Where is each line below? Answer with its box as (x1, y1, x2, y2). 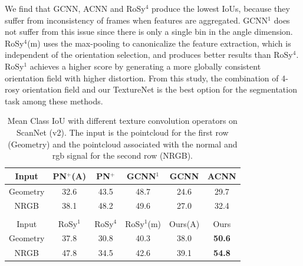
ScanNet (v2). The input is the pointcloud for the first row (17, 126, 229, 138)
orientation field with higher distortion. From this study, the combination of (5, 71, 279, 84)
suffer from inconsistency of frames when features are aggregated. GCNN (5, 14, 268, 26)
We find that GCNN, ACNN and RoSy (5, 2, 146, 14)
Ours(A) (169, 217, 200, 229)
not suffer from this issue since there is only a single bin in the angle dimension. (5, 25, 293, 38)
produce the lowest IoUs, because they (151, 2, 290, 14)
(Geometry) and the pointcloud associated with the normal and (8, 137, 238, 150)
